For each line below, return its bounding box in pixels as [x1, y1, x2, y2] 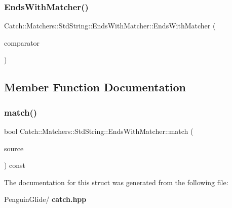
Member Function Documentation [4, 79, 186, 95]
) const [4, 160, 26, 170]
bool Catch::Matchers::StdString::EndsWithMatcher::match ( [4, 126, 194, 136]
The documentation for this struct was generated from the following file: [4, 177, 228, 187]
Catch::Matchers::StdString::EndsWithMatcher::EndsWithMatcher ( [4, 20, 216, 31]
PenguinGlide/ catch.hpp [4, 194, 87, 204]
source [4, 143, 24, 153]
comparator [4, 37, 40, 48]
